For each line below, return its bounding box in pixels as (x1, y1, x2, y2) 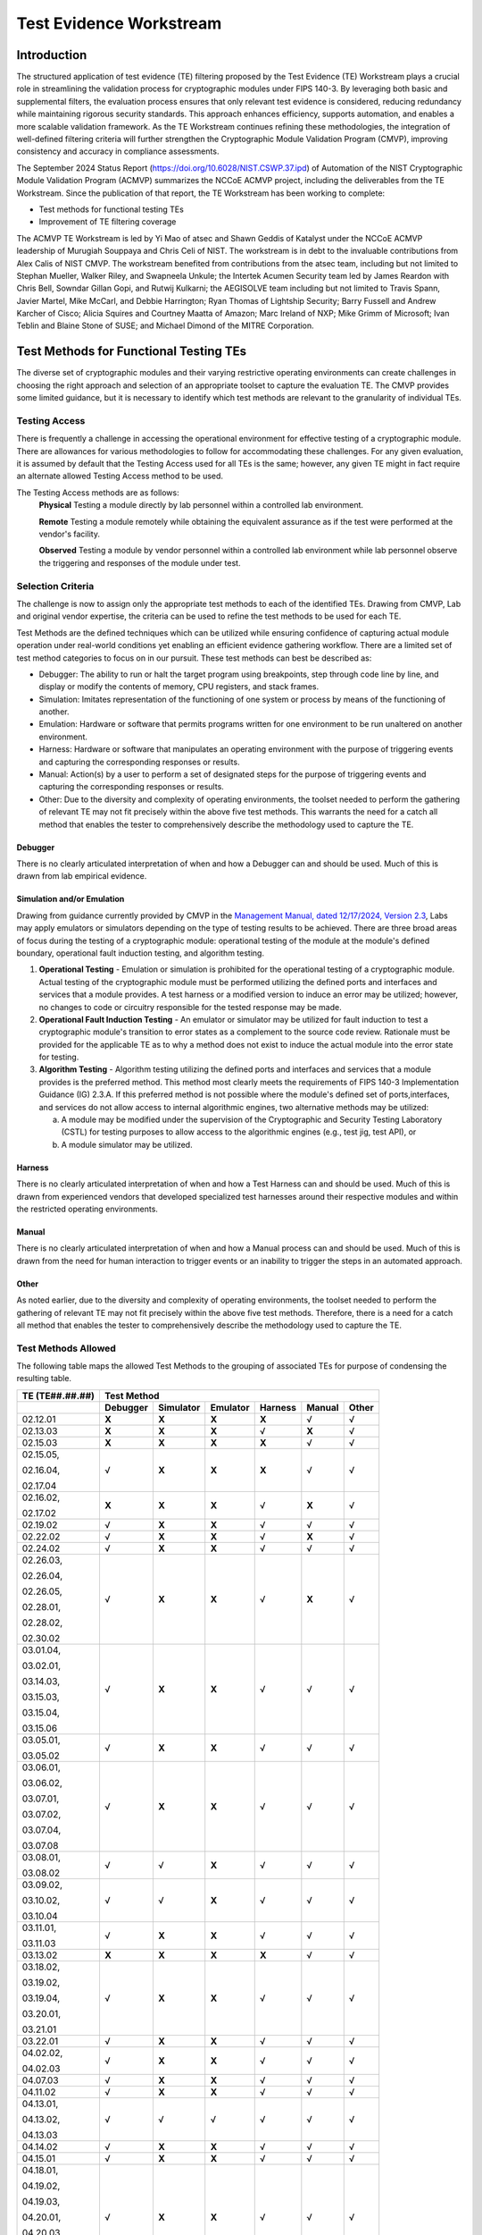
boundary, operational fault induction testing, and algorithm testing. (16, 948, 265, 958)
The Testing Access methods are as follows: (16, 487, 179, 498)
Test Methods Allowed (16, 1342, 116, 1354)
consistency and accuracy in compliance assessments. (16, 146, 220, 156)
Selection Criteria (16, 579, 95, 592)
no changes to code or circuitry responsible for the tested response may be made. (38, 1001, 343, 1012)
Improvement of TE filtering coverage (38, 216, 177, 227)
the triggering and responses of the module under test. (38, 557, 241, 568)
